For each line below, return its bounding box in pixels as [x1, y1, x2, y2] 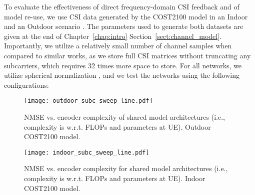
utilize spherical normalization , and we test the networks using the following [4, 70, 239, 80]
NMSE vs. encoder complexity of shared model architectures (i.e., [24, 112, 225, 122]
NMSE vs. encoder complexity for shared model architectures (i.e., [24, 163, 228, 174]
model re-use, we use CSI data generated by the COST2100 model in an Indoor [4, 11, 248, 21]
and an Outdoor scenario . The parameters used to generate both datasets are [4, 21, 243, 31]
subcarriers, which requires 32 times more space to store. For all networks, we [4, 60, 242, 70]
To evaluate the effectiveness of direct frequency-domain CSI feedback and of [4, 1, 239, 11]
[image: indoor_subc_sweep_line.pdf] [24, 149, 149, 156]
